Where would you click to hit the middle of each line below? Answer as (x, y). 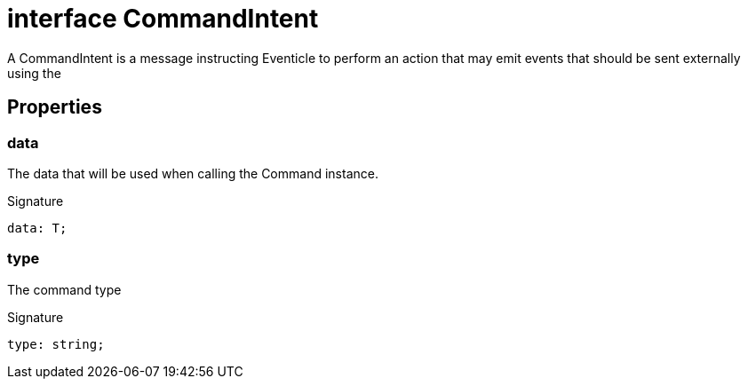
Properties (55, 107)
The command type (64, 289)
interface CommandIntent (163, 19)
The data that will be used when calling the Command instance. (193, 173)
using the (34, 73)
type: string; (56, 344)
